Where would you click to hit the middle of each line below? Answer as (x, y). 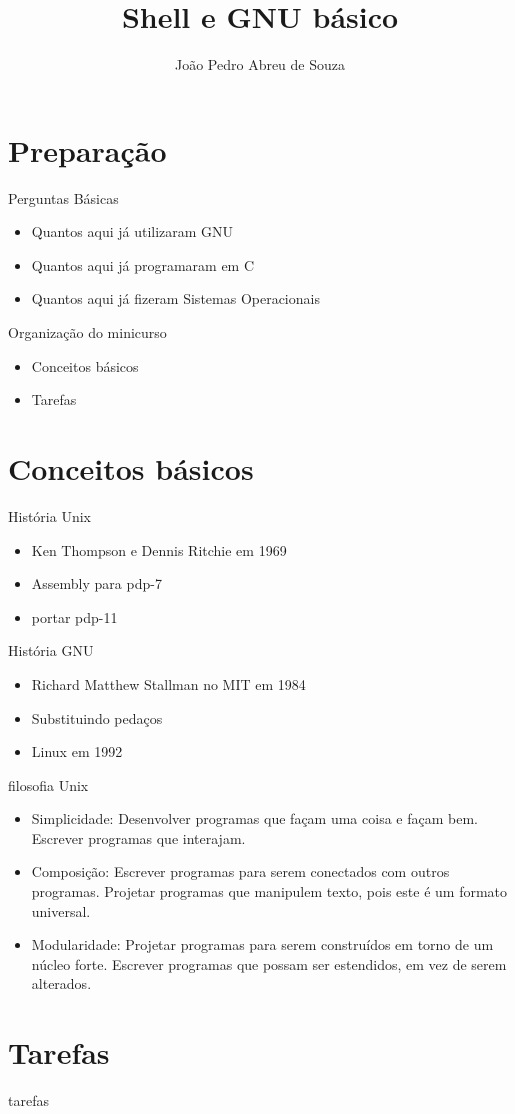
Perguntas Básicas (63, 197)
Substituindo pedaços (97, 717)
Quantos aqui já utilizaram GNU (132, 231)
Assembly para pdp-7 (96, 583)
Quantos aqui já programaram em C (143, 264)
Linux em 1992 (77, 751)
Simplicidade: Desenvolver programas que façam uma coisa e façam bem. (254, 818)
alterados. (61, 983)
